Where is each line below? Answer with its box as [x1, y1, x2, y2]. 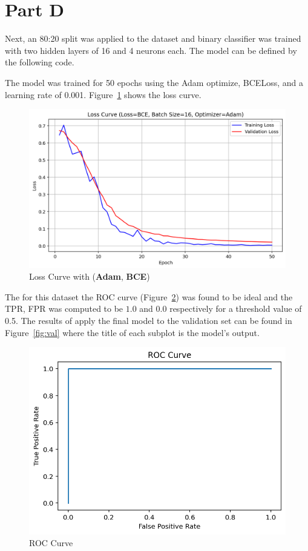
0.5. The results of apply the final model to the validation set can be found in [5, 314, 292, 326]
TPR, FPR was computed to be [5, 302, 123, 315]
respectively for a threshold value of [169, 302, 302, 315]
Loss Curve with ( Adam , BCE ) [29, 270, 150, 283]
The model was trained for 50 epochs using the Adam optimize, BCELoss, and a [5, 76, 303, 88]
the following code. [5, 56, 74, 68]
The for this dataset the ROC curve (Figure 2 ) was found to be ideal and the [5, 290, 293, 303]
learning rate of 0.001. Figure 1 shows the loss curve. [5, 88, 202, 101]
